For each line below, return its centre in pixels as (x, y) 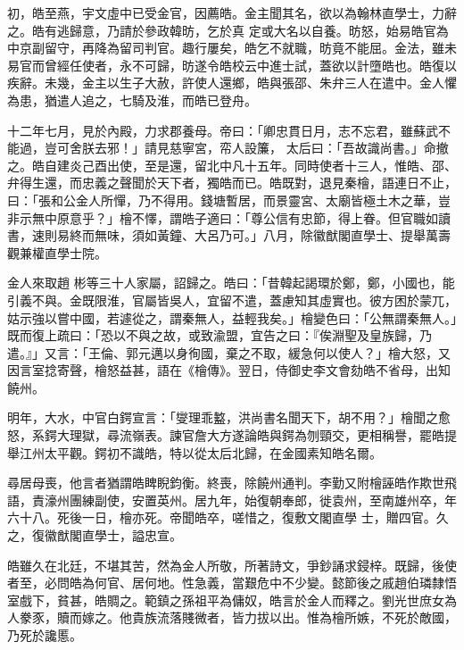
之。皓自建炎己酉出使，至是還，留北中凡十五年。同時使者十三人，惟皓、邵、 (232, 165)
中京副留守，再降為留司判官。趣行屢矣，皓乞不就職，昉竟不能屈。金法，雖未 (232, 48)
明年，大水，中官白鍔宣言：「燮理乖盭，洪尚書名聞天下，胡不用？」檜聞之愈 (229, 417)
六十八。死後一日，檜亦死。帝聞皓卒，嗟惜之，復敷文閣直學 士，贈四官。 (222, 517)
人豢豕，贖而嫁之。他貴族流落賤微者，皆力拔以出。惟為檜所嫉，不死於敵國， (232, 617)
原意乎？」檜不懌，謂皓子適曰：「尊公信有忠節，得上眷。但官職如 (247, 217)
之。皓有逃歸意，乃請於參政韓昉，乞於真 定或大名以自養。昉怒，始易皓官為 (228, 30)
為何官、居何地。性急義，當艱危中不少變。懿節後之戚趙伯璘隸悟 (269, 583)
